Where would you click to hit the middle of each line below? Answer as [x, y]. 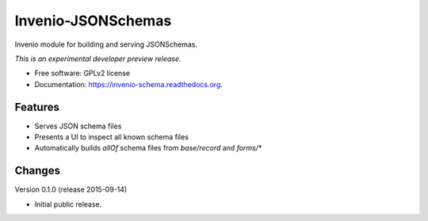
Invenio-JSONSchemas [93, 21]
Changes [38, 171]
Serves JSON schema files [78, 126]
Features [37, 107]
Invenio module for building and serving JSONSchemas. [106, 44]
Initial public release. [68, 204]
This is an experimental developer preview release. [98, 59]
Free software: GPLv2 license [82, 73]
